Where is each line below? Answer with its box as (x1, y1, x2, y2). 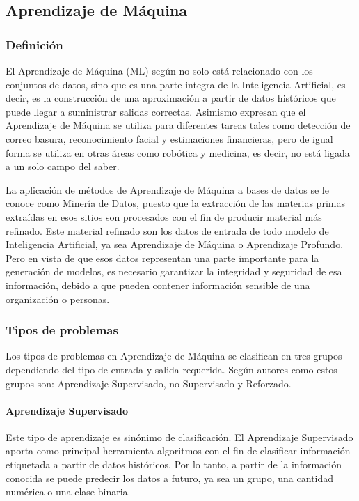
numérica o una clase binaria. (6, 484, 131, 499)
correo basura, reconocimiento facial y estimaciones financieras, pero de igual (6, 131, 333, 146)
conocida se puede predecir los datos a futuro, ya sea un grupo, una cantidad (6, 470, 334, 485)
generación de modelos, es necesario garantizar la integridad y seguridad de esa (6, 264, 342, 279)
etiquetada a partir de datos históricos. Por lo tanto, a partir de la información (6, 457, 342, 472)
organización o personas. (6, 291, 110, 306)
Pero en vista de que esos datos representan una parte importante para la (6, 250, 319, 265)
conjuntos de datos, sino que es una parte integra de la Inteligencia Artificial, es (6, 77, 346, 91)
